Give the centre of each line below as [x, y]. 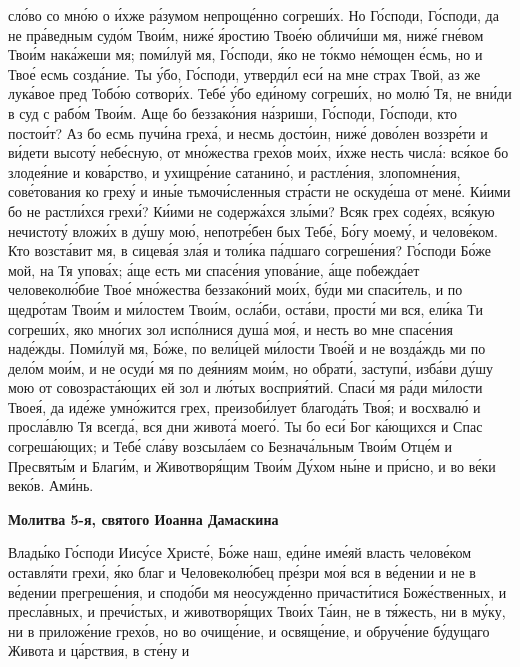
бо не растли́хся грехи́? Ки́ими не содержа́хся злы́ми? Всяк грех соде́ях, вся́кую [251, 210]
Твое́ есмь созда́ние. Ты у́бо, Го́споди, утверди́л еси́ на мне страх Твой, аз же [244, 73]
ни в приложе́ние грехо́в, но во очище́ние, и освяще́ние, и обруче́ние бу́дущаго [249, 630]
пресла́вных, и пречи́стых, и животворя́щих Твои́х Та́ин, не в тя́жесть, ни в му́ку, [257, 611]
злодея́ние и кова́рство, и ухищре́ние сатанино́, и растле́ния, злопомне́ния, [234, 171]
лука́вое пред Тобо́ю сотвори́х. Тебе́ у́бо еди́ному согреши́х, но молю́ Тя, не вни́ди [260, 93]
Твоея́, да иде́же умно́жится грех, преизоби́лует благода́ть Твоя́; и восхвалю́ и [244, 406]
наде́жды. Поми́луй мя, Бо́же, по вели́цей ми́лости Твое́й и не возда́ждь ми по [247, 348]
